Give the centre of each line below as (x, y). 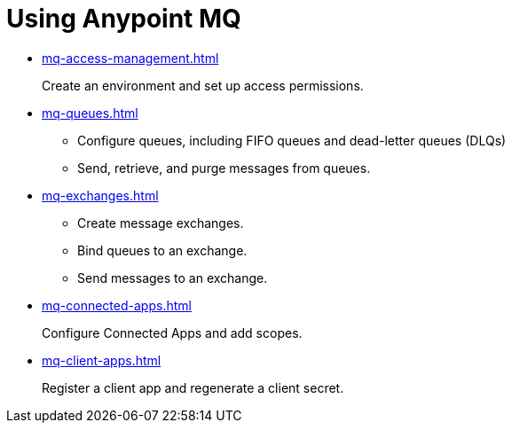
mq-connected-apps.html (117, 305)
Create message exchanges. (161, 223)
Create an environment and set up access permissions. (203, 85)
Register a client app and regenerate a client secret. (193, 387)
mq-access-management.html (130, 58)
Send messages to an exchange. (173, 278)
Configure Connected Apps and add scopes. (172, 332)
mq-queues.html (90, 113)
